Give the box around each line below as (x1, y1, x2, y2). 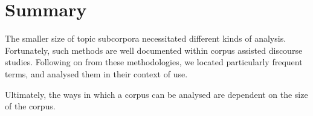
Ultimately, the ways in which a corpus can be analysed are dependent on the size (5, 88, 308, 100)
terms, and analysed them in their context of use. (5, 67, 188, 80)
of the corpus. (5, 100, 56, 112)
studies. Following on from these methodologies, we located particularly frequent (5, 56, 303, 68)
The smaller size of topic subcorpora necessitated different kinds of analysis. (5, 32, 286, 45)
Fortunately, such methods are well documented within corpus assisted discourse (5, 43, 303, 56)
